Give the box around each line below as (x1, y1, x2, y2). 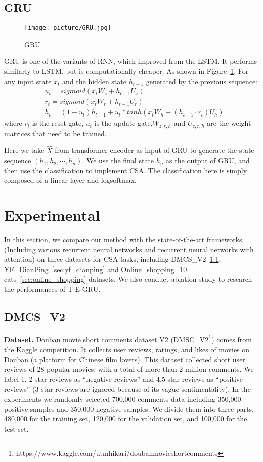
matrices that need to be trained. (4, 128, 107, 138)
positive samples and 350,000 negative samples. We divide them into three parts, (4, 403, 254, 414)
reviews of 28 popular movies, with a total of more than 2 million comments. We (4, 364, 254, 374)
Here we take (4, 145, 45, 156)
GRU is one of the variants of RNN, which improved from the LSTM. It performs (4, 56, 257, 66)
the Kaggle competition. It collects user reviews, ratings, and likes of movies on (4, 344, 250, 355)
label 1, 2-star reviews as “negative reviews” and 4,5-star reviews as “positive (4, 373, 243, 384)
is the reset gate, (32, 118, 84, 128)
